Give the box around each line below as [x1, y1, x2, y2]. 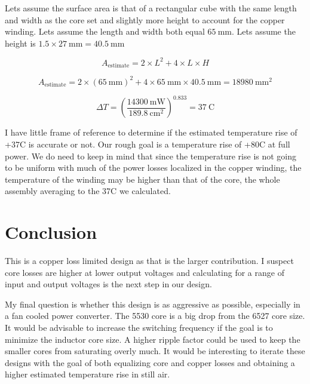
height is [5, 36, 36, 49]
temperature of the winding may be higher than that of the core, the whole [5, 173, 280, 185]
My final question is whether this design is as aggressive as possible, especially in [5, 297, 300, 310]
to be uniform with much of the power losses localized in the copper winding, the [5, 161, 302, 174]
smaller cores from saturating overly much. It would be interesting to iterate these [5, 345, 305, 357]
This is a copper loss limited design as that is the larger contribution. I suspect [5, 254, 294, 267]
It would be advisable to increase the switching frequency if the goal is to [5, 321, 273, 333]
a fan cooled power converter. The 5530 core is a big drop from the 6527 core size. [5, 309, 305, 322]
